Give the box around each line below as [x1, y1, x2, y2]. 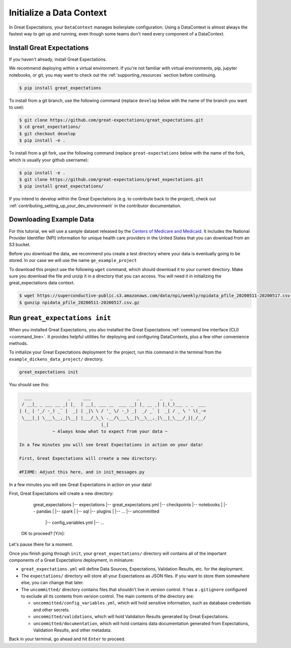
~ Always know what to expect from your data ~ [52, 428, 168, 434]
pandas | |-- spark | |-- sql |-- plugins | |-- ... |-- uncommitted [36, 508, 160, 514]
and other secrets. [33, 607, 70, 613]
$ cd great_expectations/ [19, 124, 81, 130]
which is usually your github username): [9, 157, 89, 162]
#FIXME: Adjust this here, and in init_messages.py [19, 469, 145, 475]
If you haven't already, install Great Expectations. [9, 56, 107, 62]
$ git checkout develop [19, 131, 76, 136]
